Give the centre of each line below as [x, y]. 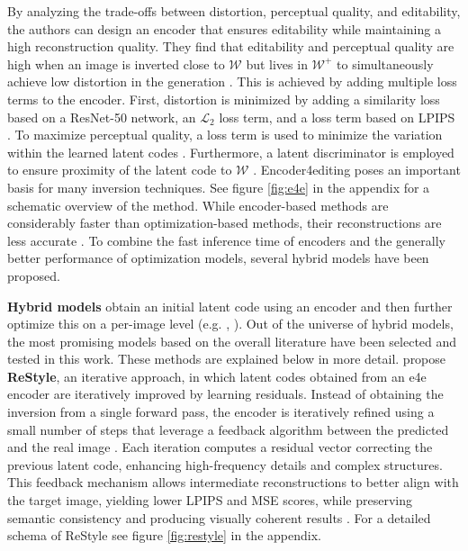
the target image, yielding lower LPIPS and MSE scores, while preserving [210, 500]
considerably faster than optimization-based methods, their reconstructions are [225, 223]
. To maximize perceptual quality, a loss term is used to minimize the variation [225, 135]
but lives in [277, 63]
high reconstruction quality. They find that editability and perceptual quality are [231, 46]
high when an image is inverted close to [116, 63]
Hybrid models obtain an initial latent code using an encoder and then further [230, 306]
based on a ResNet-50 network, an [102, 117]
